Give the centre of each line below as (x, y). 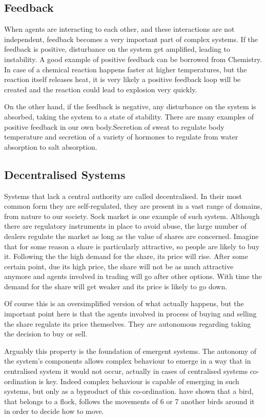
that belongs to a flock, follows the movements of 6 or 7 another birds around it (129, 401)
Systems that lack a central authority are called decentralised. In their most (123, 196)
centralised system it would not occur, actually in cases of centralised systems (126, 371)
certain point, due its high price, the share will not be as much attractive (119, 266)
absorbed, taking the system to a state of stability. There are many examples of (129, 116)
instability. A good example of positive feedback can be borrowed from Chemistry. (133, 59)
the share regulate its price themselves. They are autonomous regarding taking (128, 323)
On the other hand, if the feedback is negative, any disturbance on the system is (130, 106)
